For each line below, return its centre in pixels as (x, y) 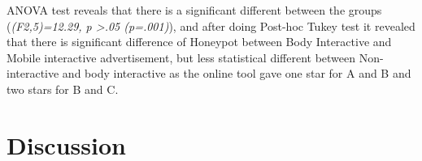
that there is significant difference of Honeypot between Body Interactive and (199, 42)
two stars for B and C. (63, 89)
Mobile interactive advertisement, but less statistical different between (181, 57)
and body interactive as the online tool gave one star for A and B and (237, 73)
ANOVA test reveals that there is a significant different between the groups (194, 10)
